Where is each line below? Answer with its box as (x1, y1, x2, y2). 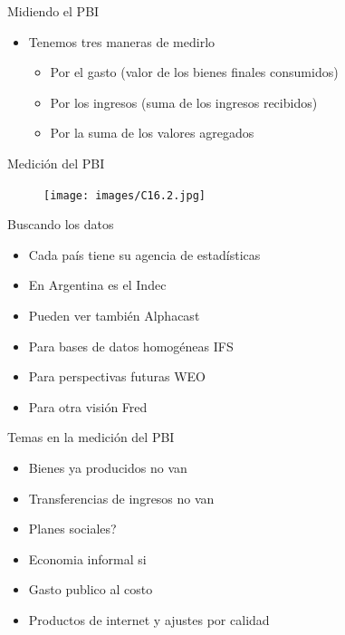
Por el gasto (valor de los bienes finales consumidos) (50, 63, 339, 82)
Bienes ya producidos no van (28, 457, 187, 476)
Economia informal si (28, 549, 147, 568)
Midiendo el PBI (7, 2, 100, 20)
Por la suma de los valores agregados (50, 123, 254, 142)
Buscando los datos (7, 215, 114, 234)
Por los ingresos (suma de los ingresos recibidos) (50, 92, 318, 111)
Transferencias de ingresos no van (28, 488, 215, 507)
